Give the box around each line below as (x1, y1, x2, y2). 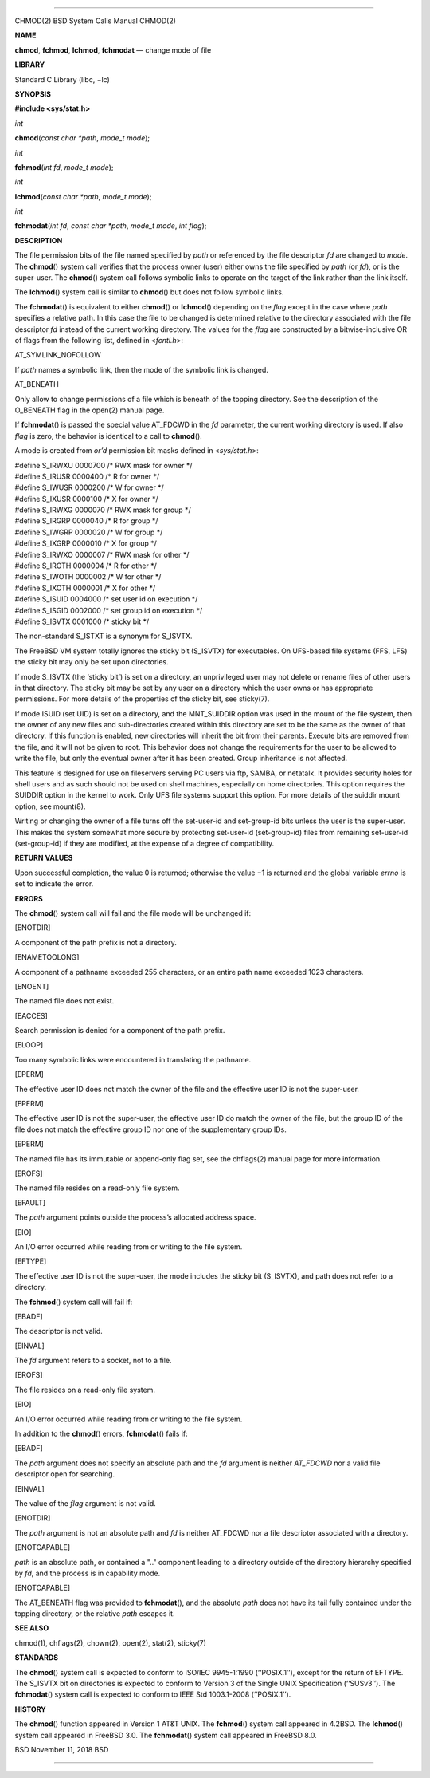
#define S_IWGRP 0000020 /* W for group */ (14, 527, 163, 537)
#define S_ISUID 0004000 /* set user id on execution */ (14, 594, 198, 604)
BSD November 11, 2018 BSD (14, 1745, 109, 1754)
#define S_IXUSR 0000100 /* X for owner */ (14, 494, 158, 503)
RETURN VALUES (14, 854, 73, 863)
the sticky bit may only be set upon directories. (14, 657, 169, 667)
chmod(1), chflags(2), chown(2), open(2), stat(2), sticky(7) (14, 1638, 207, 1647)
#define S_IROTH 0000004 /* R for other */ (14, 561, 157, 570)
